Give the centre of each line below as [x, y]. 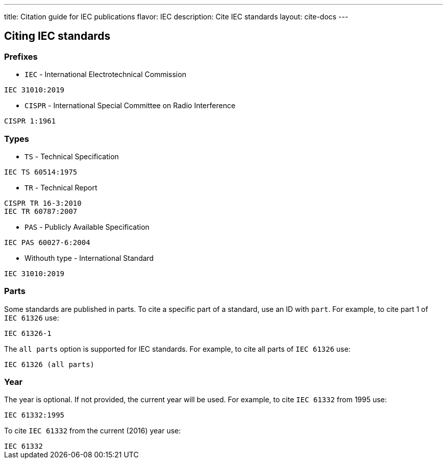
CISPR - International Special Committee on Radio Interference [130, 106]
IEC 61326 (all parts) [49, 364]
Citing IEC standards [57, 36]
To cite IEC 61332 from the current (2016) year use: [93, 431]
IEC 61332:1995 [34, 415]
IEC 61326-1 [28, 333]
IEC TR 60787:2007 [41, 211]
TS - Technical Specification [72, 156]
